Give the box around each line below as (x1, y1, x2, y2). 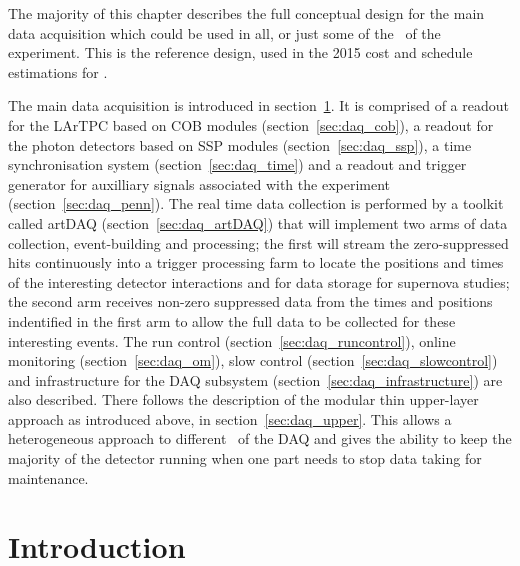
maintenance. (8, 467, 89, 488)
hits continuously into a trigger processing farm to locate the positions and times (8, 252, 504, 273)
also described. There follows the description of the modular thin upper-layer (8, 389, 479, 410)
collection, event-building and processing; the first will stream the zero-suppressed (8, 232, 509, 253)
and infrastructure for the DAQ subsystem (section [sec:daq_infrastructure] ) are (8, 369, 503, 390)
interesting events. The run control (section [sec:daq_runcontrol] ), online (8, 330, 456, 351)
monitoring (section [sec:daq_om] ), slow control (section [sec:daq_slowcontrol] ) (8, 350, 498, 371)
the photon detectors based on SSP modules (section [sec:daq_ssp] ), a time (8, 134, 472, 155)
